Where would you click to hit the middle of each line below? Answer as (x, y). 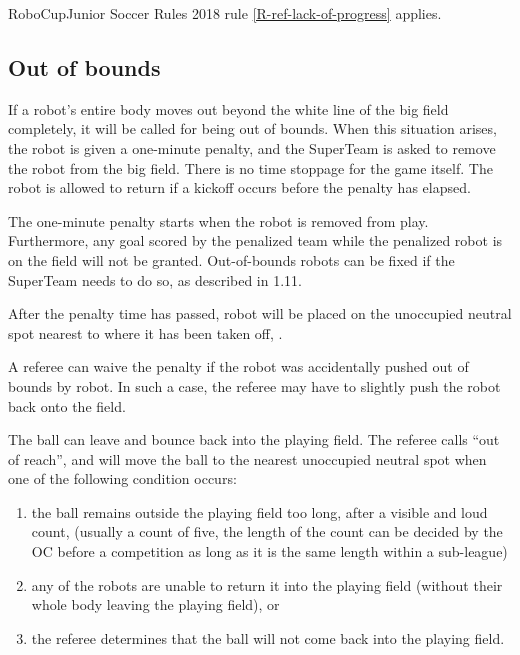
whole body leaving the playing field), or (155, 604)
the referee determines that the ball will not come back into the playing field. (268, 637)
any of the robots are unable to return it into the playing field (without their (267, 584)
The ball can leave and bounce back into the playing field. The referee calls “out (254, 439)
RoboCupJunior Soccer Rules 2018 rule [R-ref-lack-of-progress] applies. (225, 13)
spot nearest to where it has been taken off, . (145, 332)
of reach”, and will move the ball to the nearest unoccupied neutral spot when (247, 458)
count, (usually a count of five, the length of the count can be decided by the (267, 531)
